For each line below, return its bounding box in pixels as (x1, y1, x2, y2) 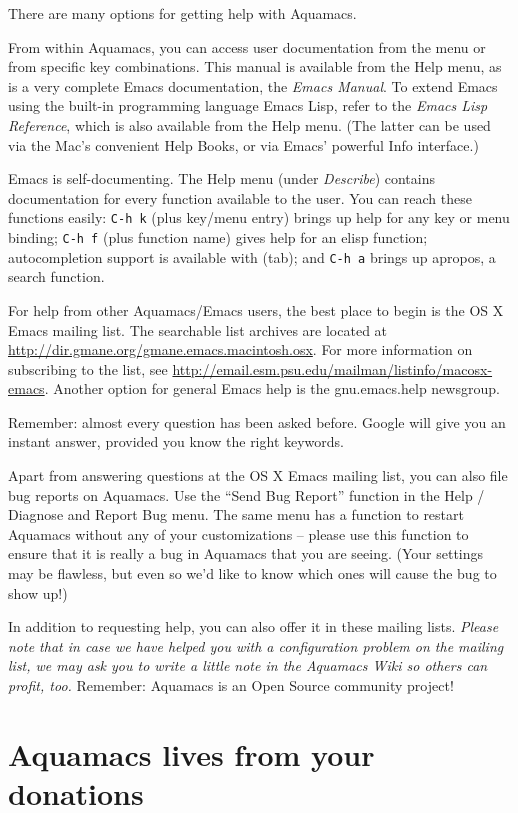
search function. (8, 266, 105, 287)
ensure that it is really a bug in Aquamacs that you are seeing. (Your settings (8, 543, 484, 564)
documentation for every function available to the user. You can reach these (8, 187, 472, 208)
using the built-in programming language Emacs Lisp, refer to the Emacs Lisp (8, 95, 488, 116)
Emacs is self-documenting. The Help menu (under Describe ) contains (8, 168, 435, 189)
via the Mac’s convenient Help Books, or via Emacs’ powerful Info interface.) (8, 134, 479, 155)
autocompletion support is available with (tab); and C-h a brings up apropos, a (8, 246, 496, 267)
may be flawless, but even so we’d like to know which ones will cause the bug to (8, 563, 497, 584)
